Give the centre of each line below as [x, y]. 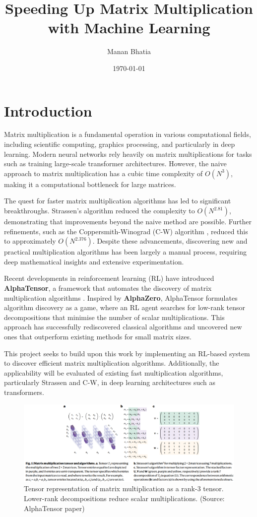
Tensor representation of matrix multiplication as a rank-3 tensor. [124, 488]
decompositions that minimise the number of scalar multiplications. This [114, 317]
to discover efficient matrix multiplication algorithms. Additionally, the [112, 363]
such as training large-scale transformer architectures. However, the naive [115, 163]
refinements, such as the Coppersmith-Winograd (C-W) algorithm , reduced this [126, 231]
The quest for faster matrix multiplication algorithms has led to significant [118, 201]
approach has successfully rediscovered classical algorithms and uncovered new [123, 327]
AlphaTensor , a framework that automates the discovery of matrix [108, 288]
